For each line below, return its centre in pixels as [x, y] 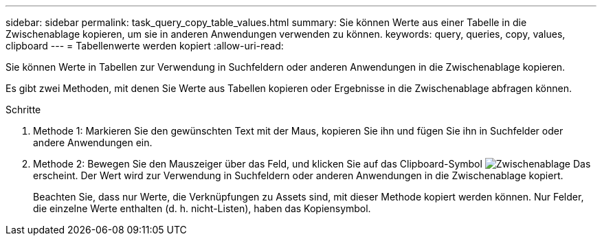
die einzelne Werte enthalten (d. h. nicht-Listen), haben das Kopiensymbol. [202, 208]
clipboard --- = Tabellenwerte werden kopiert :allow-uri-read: [145, 46]
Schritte [23, 110]
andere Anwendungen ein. [93, 142]
